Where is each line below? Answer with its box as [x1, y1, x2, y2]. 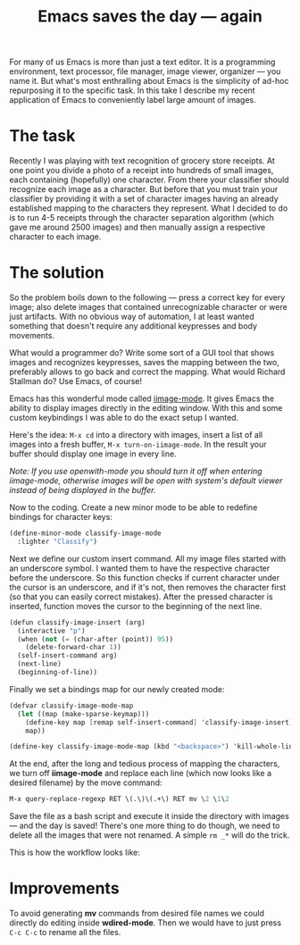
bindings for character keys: [9, 512, 113, 523]
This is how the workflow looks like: [9, 847, 140, 858]
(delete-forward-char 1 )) [25, 643, 122, 652]
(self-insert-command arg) [17, 651, 118, 660]
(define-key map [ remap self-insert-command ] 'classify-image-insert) [25, 717, 294, 727]
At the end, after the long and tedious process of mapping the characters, [9, 758, 280, 769]
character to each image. [9, 231, 102, 242]
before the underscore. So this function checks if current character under [9, 572, 280, 582]
